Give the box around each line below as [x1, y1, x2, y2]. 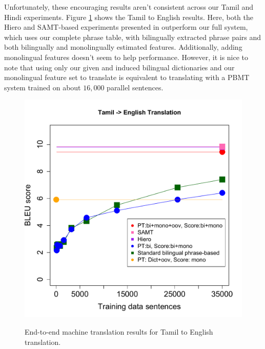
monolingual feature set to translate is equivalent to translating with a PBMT [4, 72, 250, 83]
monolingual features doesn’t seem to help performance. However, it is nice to [4, 51, 249, 62]
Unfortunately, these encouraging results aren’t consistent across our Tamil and [4, 2, 254, 12]
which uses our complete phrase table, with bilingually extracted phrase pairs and [4, 31, 261, 42]
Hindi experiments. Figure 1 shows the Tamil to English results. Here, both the [4, 11, 253, 22]
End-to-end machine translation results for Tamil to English [25, 326, 213, 337]
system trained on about [4, 82, 81, 92]
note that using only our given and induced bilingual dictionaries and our [4, 62, 235, 72]
